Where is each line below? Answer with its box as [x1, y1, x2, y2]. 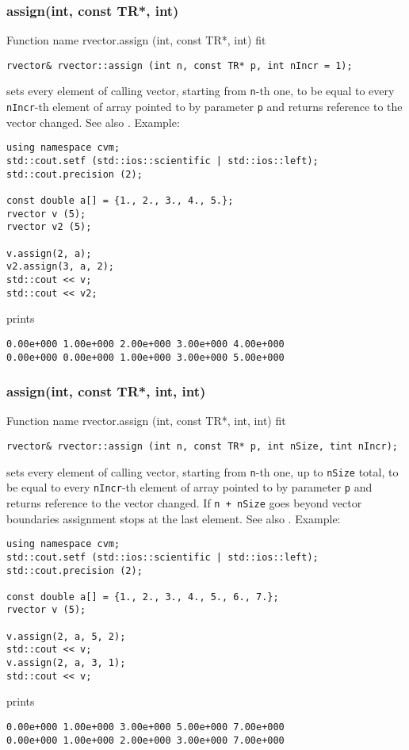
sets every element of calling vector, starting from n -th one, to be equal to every [6, 82, 395, 99]
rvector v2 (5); [6, 221, 92, 233]
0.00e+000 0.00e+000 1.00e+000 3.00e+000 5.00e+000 [6, 351, 285, 363]
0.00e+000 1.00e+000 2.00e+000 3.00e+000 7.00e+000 [6, 734, 285, 746]
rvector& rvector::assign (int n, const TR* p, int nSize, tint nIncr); [6, 440, 398, 452]
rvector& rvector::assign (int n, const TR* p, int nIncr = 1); [6, 59, 353, 71]
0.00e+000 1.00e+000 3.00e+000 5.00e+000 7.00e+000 [6, 721, 285, 733]
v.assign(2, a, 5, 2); [6, 630, 126, 642]
